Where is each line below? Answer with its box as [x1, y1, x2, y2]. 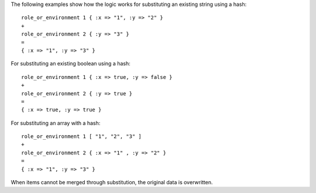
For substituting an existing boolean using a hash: [11, 60, 131, 67]
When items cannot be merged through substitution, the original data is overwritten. [11, 179, 213, 186]
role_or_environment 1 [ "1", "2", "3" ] [21, 133, 142, 140]
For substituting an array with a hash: [11, 119, 101, 126]
